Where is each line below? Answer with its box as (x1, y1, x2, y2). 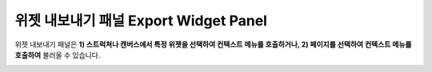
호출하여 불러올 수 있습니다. (14, 50, 101, 59)
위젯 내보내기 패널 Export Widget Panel (14, 12, 268, 29)
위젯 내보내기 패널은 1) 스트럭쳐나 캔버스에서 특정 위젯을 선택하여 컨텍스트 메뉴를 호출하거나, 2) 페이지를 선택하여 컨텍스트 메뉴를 (14, 40, 412, 49)
